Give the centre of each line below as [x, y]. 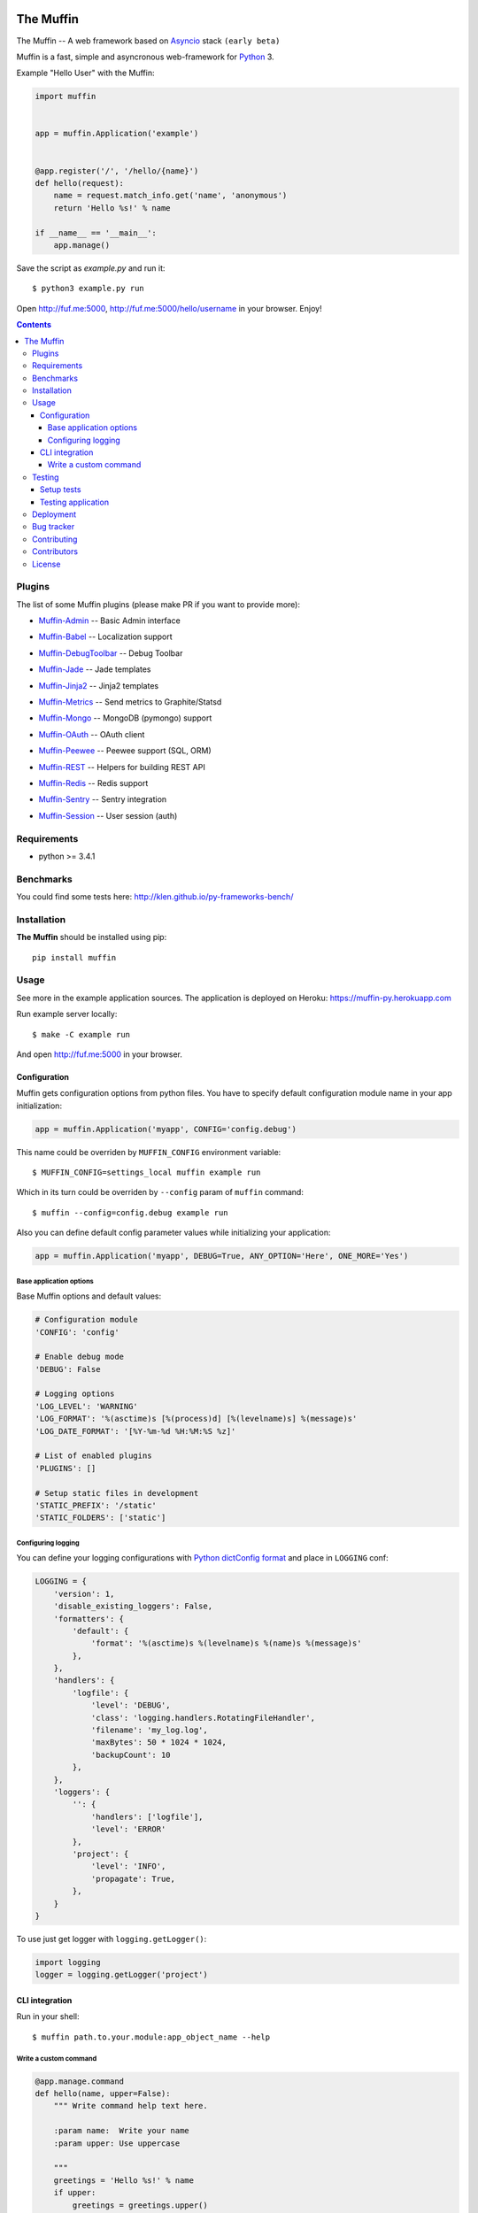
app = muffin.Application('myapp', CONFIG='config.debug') [166, 1129]
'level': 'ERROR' [128, 1829]
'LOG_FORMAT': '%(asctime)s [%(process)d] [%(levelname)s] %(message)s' [196, 1419]
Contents [34, 325]
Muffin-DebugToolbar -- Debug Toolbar [111, 653]
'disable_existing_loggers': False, [133, 1606]
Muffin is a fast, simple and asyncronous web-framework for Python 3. [145, 57]
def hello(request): [79, 183]
